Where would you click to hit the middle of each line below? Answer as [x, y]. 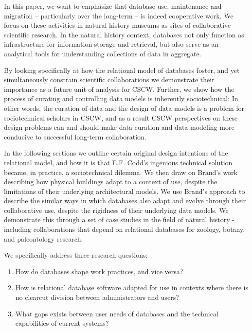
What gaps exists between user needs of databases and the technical [117, 313]
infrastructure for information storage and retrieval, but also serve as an [111, 44]
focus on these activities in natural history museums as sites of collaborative [117, 25]
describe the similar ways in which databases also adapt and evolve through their [125, 200]
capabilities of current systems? [62, 323]
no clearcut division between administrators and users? [97, 297]
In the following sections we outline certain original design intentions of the [116, 153]
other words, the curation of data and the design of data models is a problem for [124, 108]
